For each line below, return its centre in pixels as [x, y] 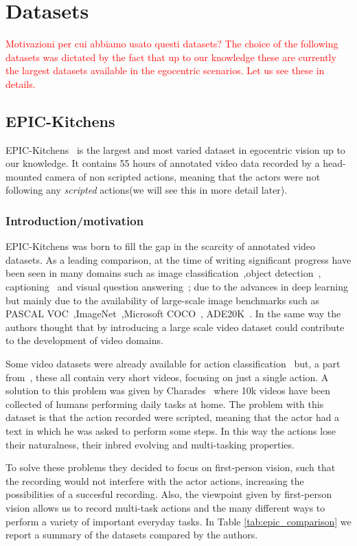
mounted [24, 176]
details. [21, 83]
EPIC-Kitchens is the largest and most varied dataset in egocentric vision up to [175, 149]
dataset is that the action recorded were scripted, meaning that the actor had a [173, 417]
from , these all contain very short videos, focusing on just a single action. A [167, 377]
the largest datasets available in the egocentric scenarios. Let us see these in [165, 70]
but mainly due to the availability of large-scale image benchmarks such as [162, 300]
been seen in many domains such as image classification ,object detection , [163, 273]
